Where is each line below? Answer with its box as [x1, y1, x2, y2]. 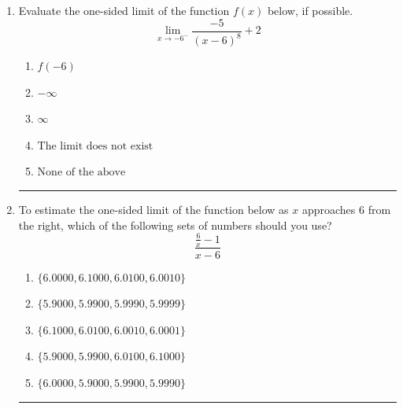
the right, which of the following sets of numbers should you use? [18, 216, 332, 233]
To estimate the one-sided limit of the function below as [18, 201, 289, 217]
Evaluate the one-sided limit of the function [18, 2, 230, 18]
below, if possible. [267, 2, 353, 18]
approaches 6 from [301, 201, 391, 217]
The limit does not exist [37, 140, 153, 152]
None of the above [37, 167, 126, 179]
